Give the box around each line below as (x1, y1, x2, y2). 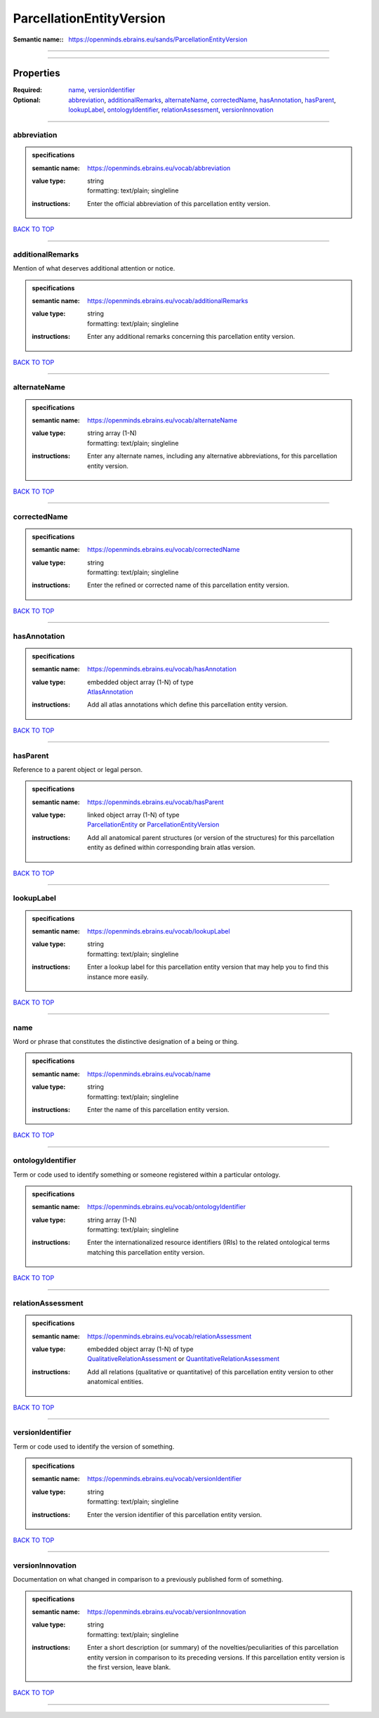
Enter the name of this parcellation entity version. (87, 1106, 230, 1113)
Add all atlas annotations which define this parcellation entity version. (87, 700, 288, 709)
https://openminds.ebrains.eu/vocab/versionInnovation (87, 1607, 246, 1616)
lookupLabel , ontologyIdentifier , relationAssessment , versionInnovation (68, 105, 274, 114)
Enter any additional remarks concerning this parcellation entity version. (87, 332, 295, 341)
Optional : (13, 96, 41, 104)
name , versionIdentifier (68, 86, 135, 94)
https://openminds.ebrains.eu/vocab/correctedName (87, 545, 240, 554)
